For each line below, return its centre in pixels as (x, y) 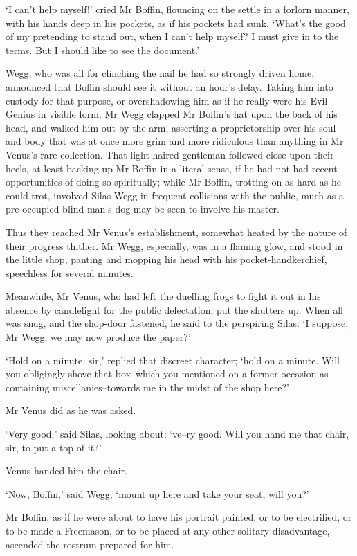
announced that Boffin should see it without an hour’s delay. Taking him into (170, 86)
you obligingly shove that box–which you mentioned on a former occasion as (167, 374)
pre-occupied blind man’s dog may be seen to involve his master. (143, 209)
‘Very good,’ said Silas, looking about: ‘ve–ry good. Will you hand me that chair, (177, 434)
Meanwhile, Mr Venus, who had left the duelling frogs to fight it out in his (163, 296)
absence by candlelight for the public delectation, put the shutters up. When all (175, 309)
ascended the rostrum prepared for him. (90, 544)
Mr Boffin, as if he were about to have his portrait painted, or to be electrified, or (179, 517)
